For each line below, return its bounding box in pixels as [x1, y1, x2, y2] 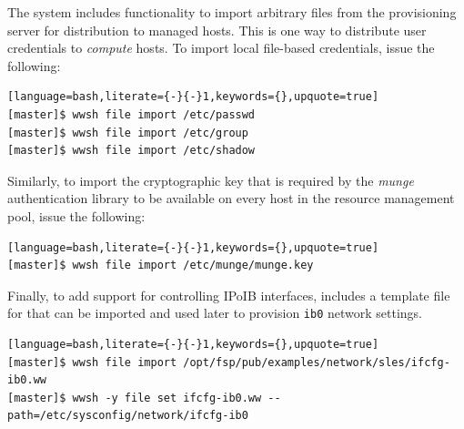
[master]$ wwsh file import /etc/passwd [7, 107, 256, 121]
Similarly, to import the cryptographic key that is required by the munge [7, 170, 414, 189]
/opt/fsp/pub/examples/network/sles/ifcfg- [183, 355, 450, 369]
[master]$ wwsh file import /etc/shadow [7, 144, 256, 158]
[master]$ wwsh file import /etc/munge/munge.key [7, 259, 314, 272]
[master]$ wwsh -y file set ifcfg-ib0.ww [7, 391, 262, 404]
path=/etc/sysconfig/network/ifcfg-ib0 [7, 409, 248, 423]
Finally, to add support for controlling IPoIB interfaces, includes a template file [7, 285, 450, 304]
